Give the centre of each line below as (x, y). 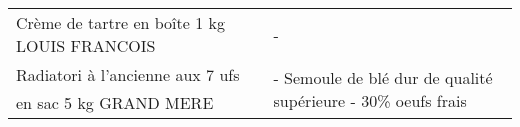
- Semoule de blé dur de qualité (383, 77)
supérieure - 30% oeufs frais (370, 100)
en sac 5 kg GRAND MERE (115, 102)
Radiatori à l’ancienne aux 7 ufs (128, 74)
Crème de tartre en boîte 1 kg (120, 22)
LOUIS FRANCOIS (86, 45)
